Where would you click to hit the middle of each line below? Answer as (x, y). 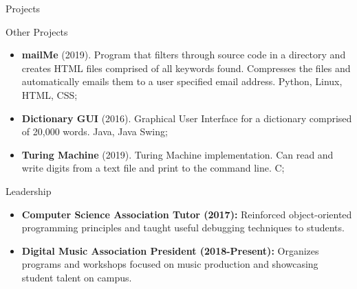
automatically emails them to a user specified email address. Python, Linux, (182, 81)
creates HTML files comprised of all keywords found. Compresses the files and (186, 68)
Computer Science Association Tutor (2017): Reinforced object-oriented (187, 214)
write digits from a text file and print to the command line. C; (153, 168)
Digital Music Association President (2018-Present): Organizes (170, 250)
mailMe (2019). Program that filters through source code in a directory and (184, 55)
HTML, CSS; (50, 94)
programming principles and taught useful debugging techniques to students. (183, 228)
